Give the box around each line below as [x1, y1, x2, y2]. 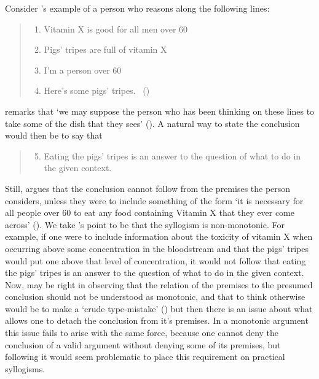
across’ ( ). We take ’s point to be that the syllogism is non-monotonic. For [5, 218, 285, 231]
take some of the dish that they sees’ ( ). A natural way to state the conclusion [5, 117, 300, 129]
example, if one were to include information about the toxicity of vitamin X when [5, 230, 313, 243]
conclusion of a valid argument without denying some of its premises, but [5, 338, 281, 351]
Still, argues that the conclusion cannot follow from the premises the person [5, 182, 291, 194]
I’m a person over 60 [44, 63, 122, 76]
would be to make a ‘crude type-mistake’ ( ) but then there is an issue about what [5, 302, 313, 315]
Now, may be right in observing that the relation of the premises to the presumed [5, 278, 313, 291]
